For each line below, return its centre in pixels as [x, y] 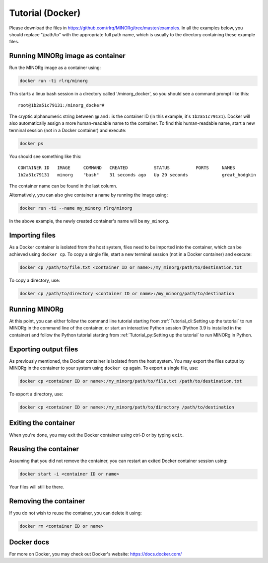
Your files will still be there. [37, 487]
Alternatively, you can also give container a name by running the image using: [89, 195]
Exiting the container [42, 423]
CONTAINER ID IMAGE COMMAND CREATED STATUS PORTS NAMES [127, 168]
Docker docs [29, 542]
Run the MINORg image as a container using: [55, 68]
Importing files [33, 235]
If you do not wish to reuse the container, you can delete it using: [75, 513]
